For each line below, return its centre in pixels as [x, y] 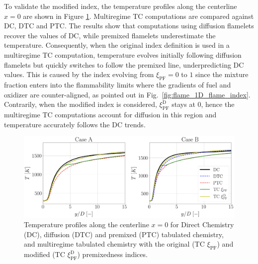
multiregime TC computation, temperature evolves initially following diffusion [123, 54]
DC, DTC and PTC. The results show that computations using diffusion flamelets [129, 26]
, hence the [218, 104]
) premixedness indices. [112, 254]
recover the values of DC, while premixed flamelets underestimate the [110, 35]
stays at [183, 104]
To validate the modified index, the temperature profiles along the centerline [121, 6]
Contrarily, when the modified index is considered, [81, 104]
